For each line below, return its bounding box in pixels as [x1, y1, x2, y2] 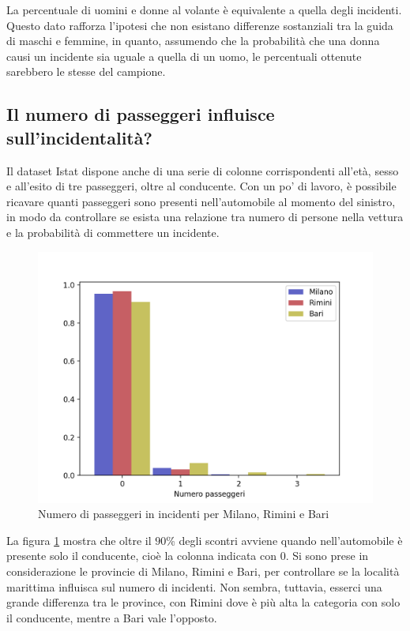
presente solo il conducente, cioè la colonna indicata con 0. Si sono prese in [6, 547, 369, 564]
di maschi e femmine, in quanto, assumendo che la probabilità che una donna [6, 32, 380, 49]
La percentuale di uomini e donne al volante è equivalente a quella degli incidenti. [6, 2, 402, 17]
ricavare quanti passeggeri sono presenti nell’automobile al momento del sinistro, [6, 193, 396, 209]
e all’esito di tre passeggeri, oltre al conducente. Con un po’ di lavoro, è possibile [6, 178, 397, 194]
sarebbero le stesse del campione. [6, 63, 166, 80]
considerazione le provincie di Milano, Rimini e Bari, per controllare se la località [6, 562, 400, 579]
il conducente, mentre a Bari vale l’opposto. [6, 609, 217, 625]
